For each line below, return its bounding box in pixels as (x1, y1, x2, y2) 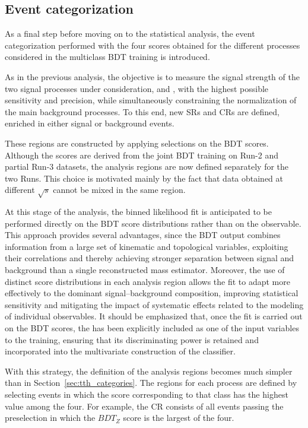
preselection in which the (5, 411, 96, 424)
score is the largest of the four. (123, 411, 234, 424)
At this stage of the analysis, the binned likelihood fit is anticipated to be (5, 205, 272, 218)
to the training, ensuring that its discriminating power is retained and (5, 333, 259, 345)
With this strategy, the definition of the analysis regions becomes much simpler (5, 364, 293, 377)
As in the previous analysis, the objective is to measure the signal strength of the (5, 70, 300, 83)
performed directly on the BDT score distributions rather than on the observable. (5, 217, 301, 229)
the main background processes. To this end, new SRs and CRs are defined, (5, 105, 280, 118)
